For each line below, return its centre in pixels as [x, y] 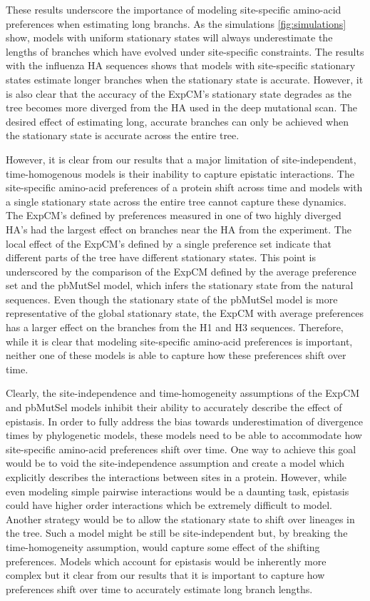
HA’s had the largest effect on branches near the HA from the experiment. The [179, 229]
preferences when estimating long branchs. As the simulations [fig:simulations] [176, 23]
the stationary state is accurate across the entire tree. [123, 135]
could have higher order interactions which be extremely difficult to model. [169, 505]
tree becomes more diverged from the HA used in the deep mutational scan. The [182, 107]
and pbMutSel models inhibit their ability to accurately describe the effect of [174, 407]
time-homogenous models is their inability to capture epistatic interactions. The [180, 173]
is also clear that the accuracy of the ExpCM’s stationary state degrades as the [179, 93]
